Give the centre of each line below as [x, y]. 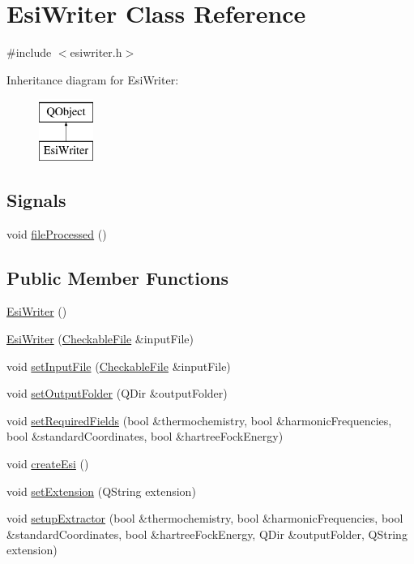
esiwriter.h [96, 52]
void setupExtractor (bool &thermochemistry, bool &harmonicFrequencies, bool [205, 518]
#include [29, 52]
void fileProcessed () [57, 233]
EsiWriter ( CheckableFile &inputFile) [100, 339]
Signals [36, 199]
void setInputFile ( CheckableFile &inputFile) [119, 366]
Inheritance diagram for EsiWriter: [93, 79]
